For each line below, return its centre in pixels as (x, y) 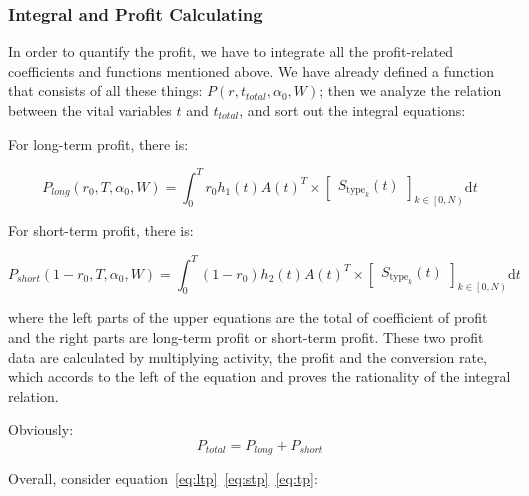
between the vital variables (90, 110)
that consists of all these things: (105, 90)
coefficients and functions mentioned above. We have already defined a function (251, 70)
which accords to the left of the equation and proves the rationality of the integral (259, 376)
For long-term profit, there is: (98, 143)
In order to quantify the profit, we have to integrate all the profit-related (231, 51)
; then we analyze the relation (410, 90)
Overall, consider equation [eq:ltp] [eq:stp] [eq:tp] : (163, 478)
